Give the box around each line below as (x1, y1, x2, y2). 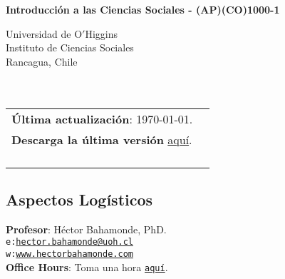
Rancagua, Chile (6, 54, 78, 69)
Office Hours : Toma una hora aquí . (6, 259, 168, 274)
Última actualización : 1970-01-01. (11, 110, 193, 127)
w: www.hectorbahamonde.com (6, 249, 133, 260)
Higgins (85, 26, 118, 41)
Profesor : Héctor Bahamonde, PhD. (6, 221, 167, 236)
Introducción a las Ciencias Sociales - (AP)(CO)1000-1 (6, 2, 280, 16)
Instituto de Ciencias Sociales (6, 40, 134, 55)
